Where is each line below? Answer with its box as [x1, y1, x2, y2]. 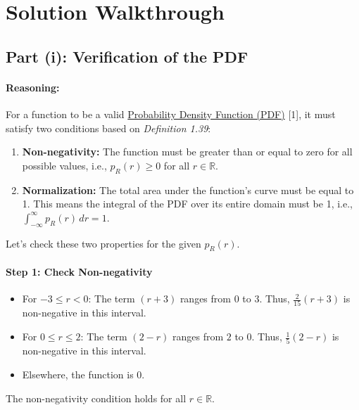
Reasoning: [6, 79, 60, 94]
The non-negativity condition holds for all [6, 390, 187, 405]
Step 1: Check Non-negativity [6, 264, 153, 278]
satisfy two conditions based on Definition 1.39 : [6, 120, 211, 135]
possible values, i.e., [22, 158, 107, 172]
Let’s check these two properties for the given [6, 236, 201, 250]
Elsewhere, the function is [22, 366, 134, 381]
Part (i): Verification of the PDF [6, 45, 248, 67]
